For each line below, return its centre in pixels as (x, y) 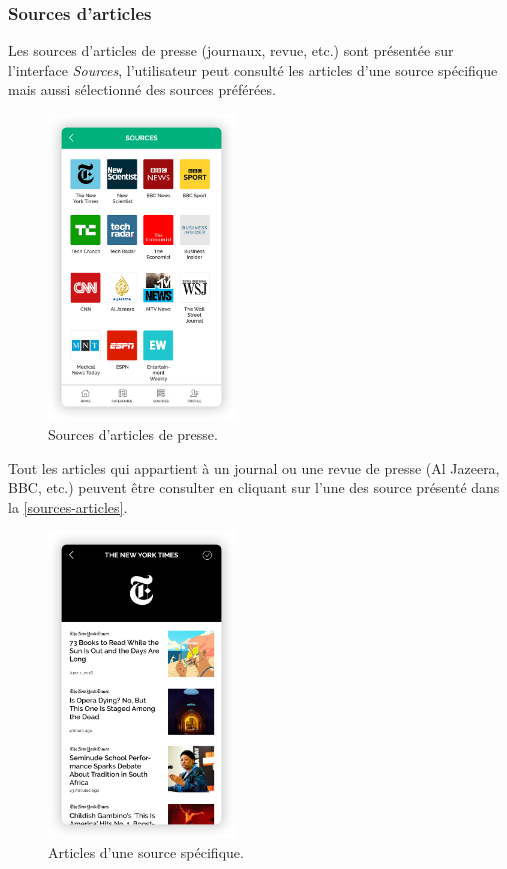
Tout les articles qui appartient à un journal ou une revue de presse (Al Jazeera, (254, 467)
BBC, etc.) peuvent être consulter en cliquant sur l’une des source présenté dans (254, 487)
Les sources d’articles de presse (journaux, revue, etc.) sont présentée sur (231, 50)
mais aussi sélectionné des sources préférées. (142, 89)
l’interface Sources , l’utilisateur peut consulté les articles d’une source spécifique (253, 69)
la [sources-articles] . (68, 506)
